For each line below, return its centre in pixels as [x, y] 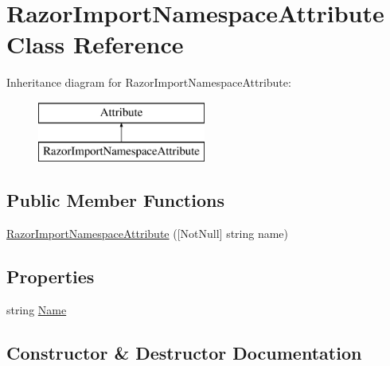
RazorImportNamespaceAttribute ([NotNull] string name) [148, 234]
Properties [51, 276]
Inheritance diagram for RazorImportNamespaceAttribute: [149, 82]
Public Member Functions [115, 200]
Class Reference [95, 44]
